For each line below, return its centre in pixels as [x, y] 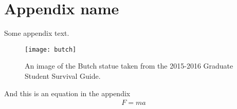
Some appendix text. [37, 33]
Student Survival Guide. [63, 75]
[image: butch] [51, 49]
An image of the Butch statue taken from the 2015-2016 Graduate [129, 66]
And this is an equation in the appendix [67, 93]
